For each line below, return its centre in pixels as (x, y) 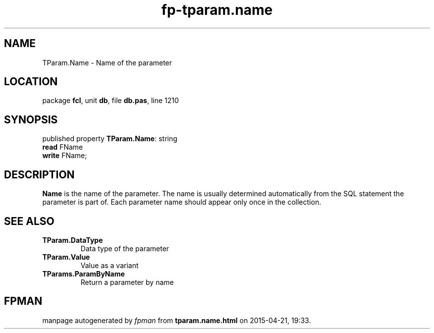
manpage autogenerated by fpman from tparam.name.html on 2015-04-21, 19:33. (177, 320)
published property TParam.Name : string (110, 139)
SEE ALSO (29, 221)
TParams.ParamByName (83, 274)
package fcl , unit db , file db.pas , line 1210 (110, 101)
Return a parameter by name (127, 282)
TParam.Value (66, 257)
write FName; (65, 156)
